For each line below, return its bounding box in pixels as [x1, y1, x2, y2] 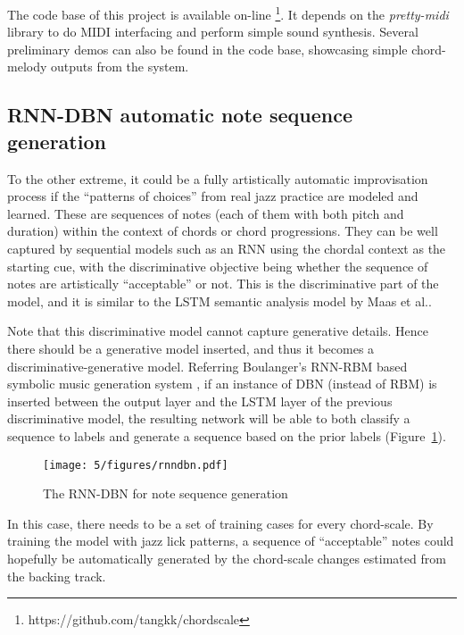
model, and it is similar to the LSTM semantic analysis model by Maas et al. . [7, 291, 432, 310]
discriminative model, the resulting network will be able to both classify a [7, 409, 410, 428]
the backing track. [7, 566, 106, 585]
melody [7, 57, 47, 76]
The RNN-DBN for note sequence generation [43, 484, 288, 503]
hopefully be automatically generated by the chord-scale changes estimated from [7, 548, 446, 567]
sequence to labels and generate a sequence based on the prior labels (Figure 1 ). [7, 426, 446, 445]
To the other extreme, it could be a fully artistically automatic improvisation [7, 169, 428, 188]
